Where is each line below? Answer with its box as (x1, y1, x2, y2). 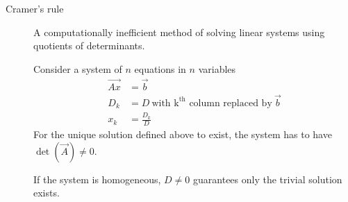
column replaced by (189, 98, 272, 108)
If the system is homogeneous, (33, 171, 161, 186)
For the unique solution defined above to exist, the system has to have (33, 126, 332, 141)
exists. (33, 185, 60, 200)
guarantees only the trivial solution (193, 171, 342, 186)
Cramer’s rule (6, 1, 64, 15)
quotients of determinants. (33, 38, 145, 53)
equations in (134, 61, 186, 76)
